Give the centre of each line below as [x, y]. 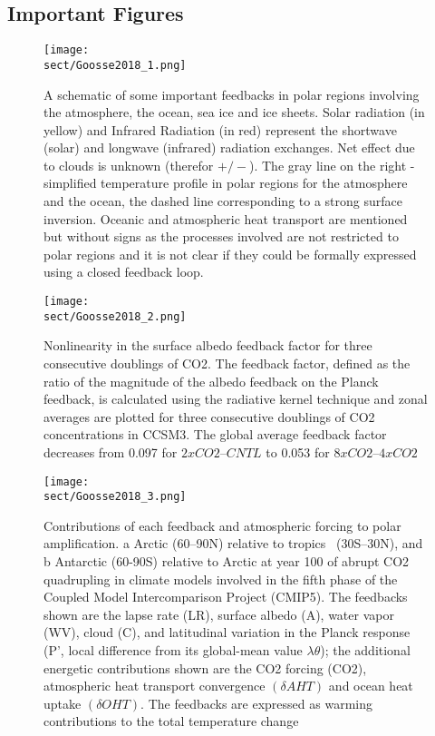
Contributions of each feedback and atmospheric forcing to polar [222, 525]
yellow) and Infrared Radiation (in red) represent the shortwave [220, 129]
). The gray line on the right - [332, 165]
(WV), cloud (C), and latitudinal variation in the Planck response [227, 632]
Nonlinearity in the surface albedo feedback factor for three [208, 345]
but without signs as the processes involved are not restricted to [221, 236]
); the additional [365, 649]
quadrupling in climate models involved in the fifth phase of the [221, 579]
